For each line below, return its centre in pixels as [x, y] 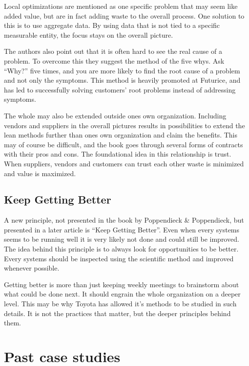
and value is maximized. [40, 173]
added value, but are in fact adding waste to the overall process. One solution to [124, 15]
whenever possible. [32, 268]
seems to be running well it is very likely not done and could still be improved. [122, 239]
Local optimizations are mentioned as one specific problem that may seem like [121, 6]
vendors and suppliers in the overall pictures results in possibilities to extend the [124, 125]
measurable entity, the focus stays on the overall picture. [89, 34]
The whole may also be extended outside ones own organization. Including [115, 115]
